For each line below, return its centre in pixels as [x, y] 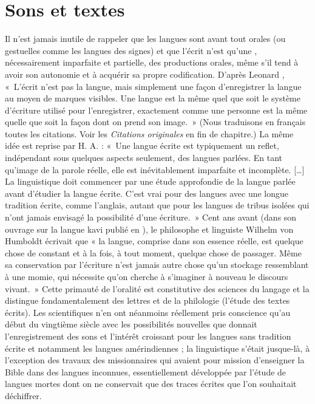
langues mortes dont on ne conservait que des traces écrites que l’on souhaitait [151, 384]
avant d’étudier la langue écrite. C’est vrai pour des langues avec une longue [147, 193]
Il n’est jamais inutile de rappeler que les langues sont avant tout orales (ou [145, 39]
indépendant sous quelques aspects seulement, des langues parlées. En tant [144, 158]
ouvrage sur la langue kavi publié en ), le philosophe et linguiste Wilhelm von [149, 229]
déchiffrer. [23, 395]
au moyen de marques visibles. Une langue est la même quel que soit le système [153, 98]
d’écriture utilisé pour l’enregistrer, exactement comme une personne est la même [156, 110]
